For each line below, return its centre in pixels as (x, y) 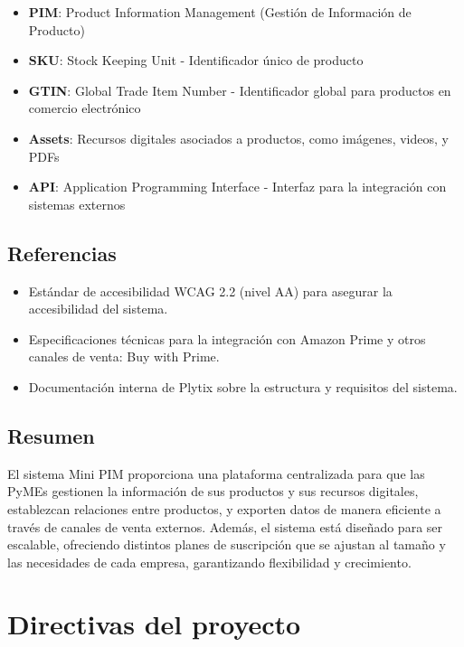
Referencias (62, 253)
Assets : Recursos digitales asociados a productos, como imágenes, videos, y (238, 138)
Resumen (51, 435)
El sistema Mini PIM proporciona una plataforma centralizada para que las (216, 473)
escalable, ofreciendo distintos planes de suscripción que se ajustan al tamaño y (227, 544)
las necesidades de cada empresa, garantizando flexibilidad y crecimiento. (209, 562)
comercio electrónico (85, 108)
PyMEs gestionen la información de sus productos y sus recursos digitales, (213, 491)
